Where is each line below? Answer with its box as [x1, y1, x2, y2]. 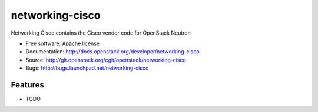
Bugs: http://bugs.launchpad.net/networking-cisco [25, 65, 149, 72]
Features [11, 80, 44, 90]
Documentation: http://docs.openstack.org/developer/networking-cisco [25, 48, 200, 55]
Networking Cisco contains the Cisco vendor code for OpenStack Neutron [11, 29, 191, 36]
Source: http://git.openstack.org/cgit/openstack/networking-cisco [25, 56, 187, 63]
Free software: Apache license [25, 40, 100, 47]
